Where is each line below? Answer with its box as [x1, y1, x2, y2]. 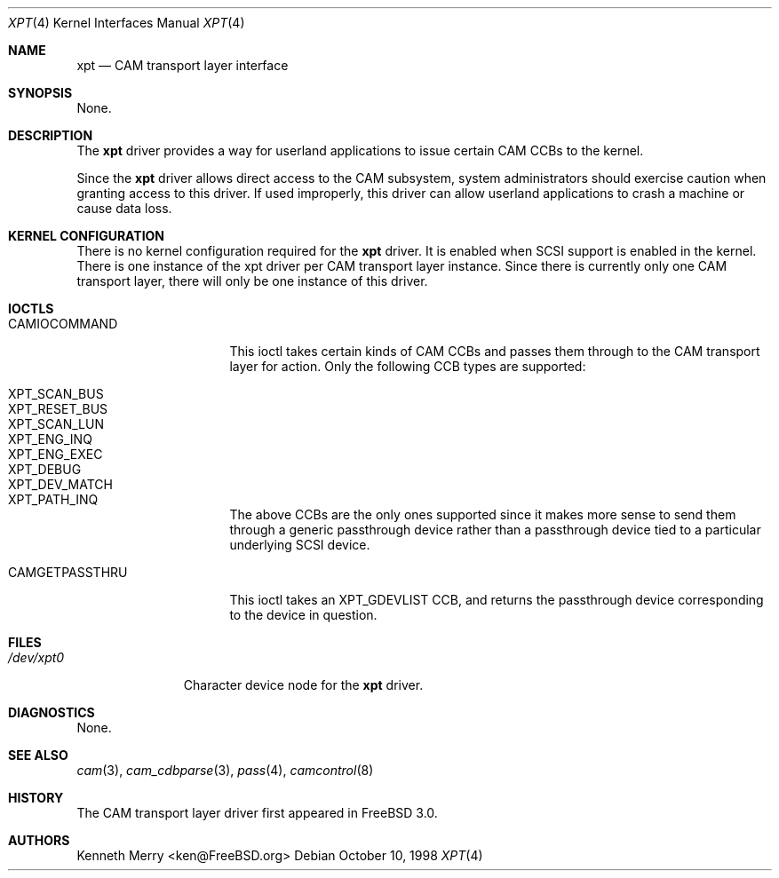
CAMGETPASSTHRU [8, 565, 128, 580]
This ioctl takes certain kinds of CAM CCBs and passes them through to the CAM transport [229, 344, 760, 359]
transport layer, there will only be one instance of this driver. [76, 273, 428, 289]
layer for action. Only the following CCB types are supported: [229, 359, 586, 374]
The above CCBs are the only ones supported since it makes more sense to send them [229, 507, 736, 522]
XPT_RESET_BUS [8, 401, 108, 416]
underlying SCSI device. [229, 537, 370, 552]
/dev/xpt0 [8, 650, 65, 665]
